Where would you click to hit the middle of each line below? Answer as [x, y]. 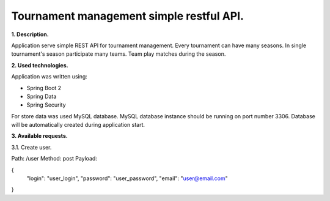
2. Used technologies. [40, 65]
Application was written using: [50, 77]
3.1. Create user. [31, 147]
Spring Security [46, 105]
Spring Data [42, 96]
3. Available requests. [40, 136]
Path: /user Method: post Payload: [54, 159]
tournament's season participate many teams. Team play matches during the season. [119, 54]
